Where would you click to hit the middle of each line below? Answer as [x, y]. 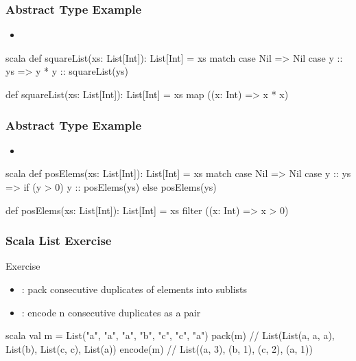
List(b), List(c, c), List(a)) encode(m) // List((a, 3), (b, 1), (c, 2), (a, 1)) [159, 348]
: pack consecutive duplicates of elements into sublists [134, 289]
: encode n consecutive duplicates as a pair [111, 312]
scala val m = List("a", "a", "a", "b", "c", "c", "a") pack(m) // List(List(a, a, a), [170, 335]
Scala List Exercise [59, 241]
